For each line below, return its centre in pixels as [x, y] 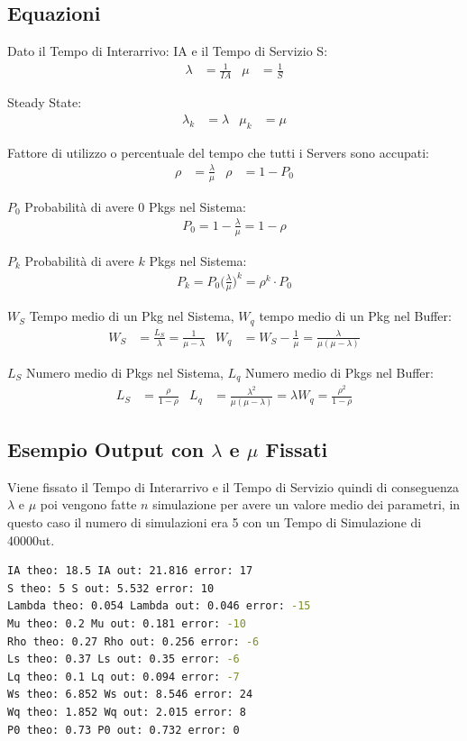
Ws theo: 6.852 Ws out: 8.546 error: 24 [130, 695]
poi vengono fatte [88, 504]
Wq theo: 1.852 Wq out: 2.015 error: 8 [127, 712]
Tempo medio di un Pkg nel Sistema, [132, 316]
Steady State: [45, 102]
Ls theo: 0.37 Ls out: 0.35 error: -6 [124, 659]
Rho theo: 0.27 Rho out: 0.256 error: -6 [133, 641]
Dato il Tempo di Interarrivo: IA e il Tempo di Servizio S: [168, 51]
